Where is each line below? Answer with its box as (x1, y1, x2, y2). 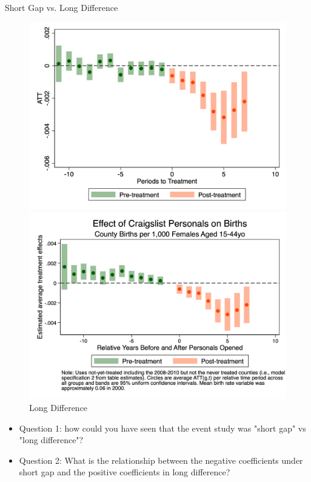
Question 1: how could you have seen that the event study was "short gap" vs (19, 421, 306, 434)
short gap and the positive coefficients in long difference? (19, 466, 230, 478)
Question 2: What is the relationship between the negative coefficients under (19, 453, 303, 466)
